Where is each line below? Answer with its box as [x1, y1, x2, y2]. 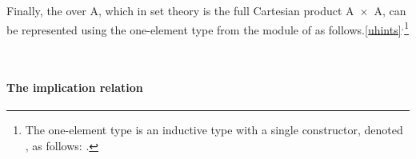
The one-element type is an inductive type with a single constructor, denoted [25, 121, 403, 138]
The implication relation [6, 79, 143, 96]
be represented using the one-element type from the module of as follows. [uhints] [6, 21, 402, 38]
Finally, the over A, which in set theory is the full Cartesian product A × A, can [6, 2, 406, 18]
